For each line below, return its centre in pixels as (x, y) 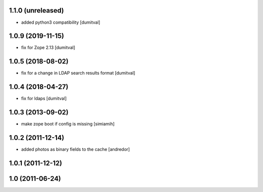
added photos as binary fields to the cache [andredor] (75, 149)
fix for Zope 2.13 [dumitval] (48, 48)
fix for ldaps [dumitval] (44, 98)
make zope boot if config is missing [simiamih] (68, 124)
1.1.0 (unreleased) (37, 10)
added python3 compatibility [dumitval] (61, 22)
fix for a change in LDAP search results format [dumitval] (78, 73)
